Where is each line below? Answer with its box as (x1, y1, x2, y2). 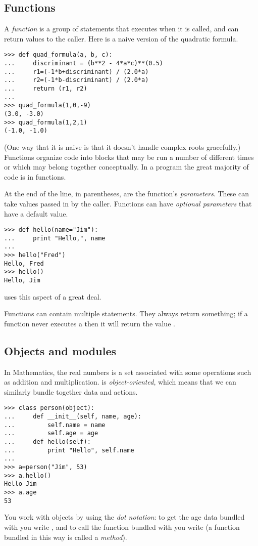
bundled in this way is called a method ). (4, 531, 127, 542)
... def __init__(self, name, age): (4, 413, 142, 421)
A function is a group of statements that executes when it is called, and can (4, 23, 239, 34)
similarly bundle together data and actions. (4, 386, 138, 397)
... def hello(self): (4, 438, 91, 446)
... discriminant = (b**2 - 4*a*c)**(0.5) (4, 60, 163, 67)
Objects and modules (4, 343, 116, 358)
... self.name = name (4, 421, 106, 429)
